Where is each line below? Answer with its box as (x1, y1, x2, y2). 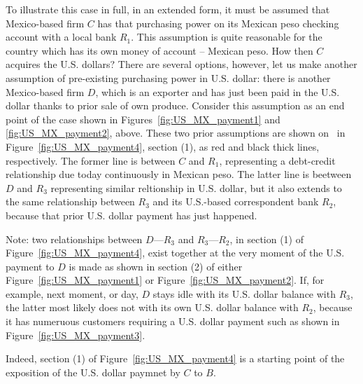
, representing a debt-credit (219, 153, 336, 167)
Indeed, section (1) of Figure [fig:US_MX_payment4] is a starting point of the (6, 351, 345, 366)
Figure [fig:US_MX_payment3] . (6, 327, 145, 342)
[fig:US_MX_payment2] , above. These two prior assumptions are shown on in (6, 125, 346, 140)
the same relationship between (6, 194, 135, 209)
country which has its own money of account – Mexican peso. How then (6, 43, 313, 57)
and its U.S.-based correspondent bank (152, 194, 319, 209)
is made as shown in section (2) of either (69, 259, 243, 273)
